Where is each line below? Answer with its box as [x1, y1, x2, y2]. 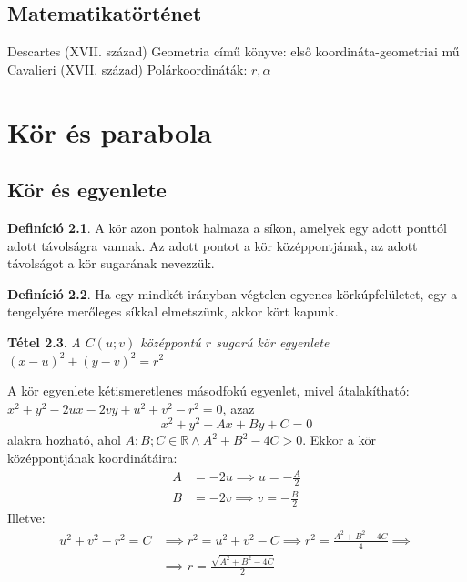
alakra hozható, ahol [7, 430, 121, 449]
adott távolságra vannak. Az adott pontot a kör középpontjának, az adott [7, 236, 418, 255]
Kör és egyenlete [7, 176, 167, 204]
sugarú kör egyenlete [216, 332, 330, 351]
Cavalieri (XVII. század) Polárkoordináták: [7, 59, 248, 78]
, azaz [222, 398, 255, 417]
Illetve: [7, 508, 46, 527]
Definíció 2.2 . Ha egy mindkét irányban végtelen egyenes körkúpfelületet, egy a [7, 284, 458, 303]
